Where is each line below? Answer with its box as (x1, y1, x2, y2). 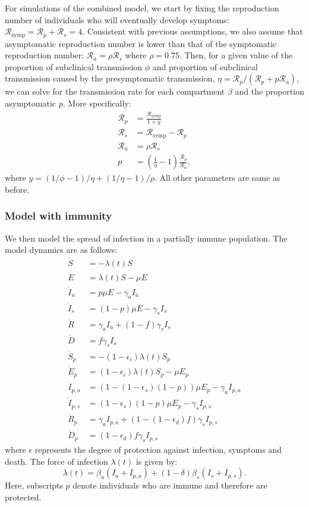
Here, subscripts (5, 479, 63, 492)
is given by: (135, 455, 178, 467)
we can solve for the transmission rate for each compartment (5, 85, 225, 98)
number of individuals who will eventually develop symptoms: (5, 13, 229, 26)
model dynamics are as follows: (5, 243, 118, 256)
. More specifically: (62, 97, 131, 109)
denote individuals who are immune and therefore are (72, 479, 267, 492)
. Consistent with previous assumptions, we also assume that (82, 25, 303, 37)
